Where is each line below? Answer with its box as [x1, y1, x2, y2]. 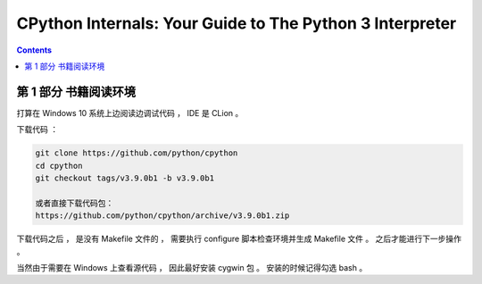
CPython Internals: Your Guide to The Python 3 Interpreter [16, 13, 457, 33]
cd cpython [35, 161, 83, 171]
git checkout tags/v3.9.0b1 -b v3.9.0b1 [35, 173, 214, 183]
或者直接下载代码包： [35, 197, 114, 208]
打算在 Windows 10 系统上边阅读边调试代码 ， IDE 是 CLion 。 [16, 107, 244, 118]
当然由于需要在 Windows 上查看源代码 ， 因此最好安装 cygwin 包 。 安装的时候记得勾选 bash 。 [16, 262, 368, 272]
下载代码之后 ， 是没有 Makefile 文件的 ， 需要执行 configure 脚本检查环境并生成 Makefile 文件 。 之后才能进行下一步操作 [16, 233, 461, 245]
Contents [16, 45, 53, 55]
